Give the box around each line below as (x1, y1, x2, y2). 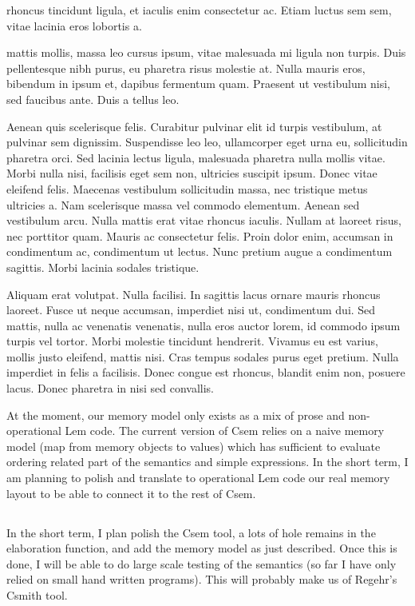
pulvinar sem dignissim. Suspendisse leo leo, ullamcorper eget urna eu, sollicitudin (6, 134, 408, 150)
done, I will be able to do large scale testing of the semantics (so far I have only (6, 555, 397, 572)
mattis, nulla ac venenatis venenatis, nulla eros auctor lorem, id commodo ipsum (6, 317, 401, 333)
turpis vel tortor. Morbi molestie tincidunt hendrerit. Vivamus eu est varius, (6, 333, 378, 349)
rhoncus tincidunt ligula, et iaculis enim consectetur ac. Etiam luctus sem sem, (6, 2, 392, 18)
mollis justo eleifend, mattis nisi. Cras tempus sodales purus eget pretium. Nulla (6, 348, 399, 365)
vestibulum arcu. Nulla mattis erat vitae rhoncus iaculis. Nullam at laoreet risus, (6, 212, 401, 229)
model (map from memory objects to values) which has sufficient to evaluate (6, 437, 381, 454)
